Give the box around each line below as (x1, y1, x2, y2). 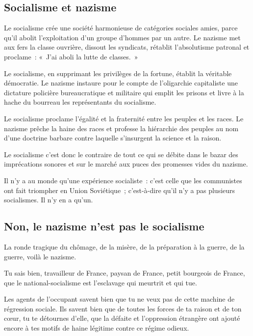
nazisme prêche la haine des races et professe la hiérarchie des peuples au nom (4, 123, 239, 133)
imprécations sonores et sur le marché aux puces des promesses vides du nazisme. (4, 159, 248, 169)
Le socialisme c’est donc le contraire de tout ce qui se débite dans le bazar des (4, 149, 238, 159)
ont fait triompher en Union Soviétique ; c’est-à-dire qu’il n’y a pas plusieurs (4, 185, 235, 195)
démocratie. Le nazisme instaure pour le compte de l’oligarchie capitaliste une (4, 78, 238, 88)
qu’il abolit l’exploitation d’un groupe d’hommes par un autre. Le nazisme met (4, 32, 241, 42)
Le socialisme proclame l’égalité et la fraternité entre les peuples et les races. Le (4, 113, 244, 123)
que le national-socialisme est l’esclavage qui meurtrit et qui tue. (4, 277, 197, 287)
